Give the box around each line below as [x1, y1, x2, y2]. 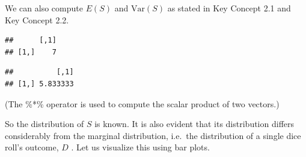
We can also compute [5, 2, 83, 14]
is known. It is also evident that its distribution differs [94, 117, 295, 130]
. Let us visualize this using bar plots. [71, 141, 210, 153]
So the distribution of [5, 117, 84, 130]
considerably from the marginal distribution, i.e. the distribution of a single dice [5, 129, 301, 141]
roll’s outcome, [5, 141, 59, 153]
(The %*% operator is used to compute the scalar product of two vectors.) [5, 97, 280, 110]
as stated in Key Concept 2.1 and [167, 2, 291, 14]
